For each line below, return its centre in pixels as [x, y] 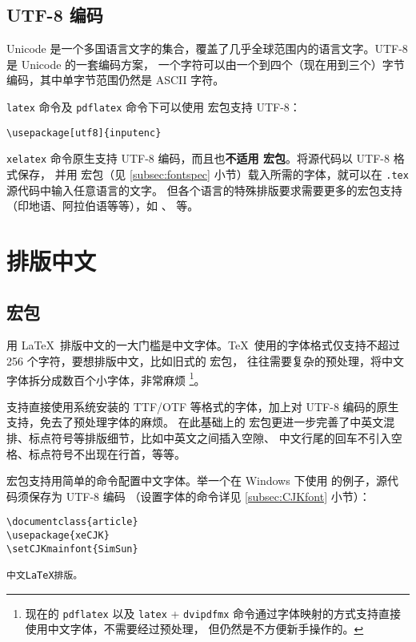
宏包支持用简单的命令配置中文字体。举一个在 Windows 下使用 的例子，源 [197, 480]
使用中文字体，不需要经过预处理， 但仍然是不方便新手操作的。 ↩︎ [194, 629]
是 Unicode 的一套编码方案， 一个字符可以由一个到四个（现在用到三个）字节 [206, 64]
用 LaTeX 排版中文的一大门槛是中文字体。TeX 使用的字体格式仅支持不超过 [203, 345]
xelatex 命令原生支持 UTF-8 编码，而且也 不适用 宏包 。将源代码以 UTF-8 [198, 158]
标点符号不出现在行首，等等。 [107, 453]
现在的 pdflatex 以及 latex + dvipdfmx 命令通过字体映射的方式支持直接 [213, 613]
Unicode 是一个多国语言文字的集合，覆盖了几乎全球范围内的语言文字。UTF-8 [207, 48]
